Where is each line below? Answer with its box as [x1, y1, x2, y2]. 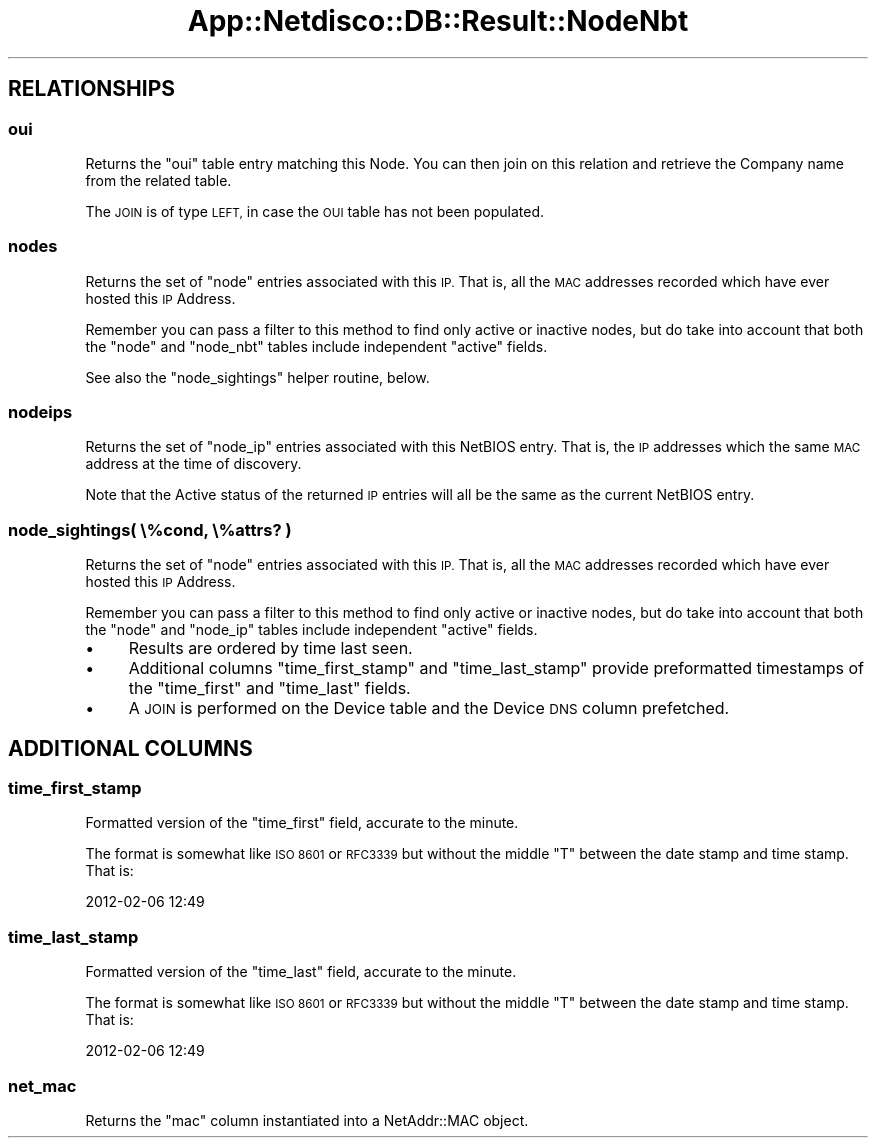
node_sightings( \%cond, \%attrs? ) [8, 519, 292, 540]
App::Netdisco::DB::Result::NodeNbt [187, 4, 689, 38]
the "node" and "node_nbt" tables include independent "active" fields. [85, 337, 548, 355]
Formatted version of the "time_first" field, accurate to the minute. [85, 814, 519, 832]
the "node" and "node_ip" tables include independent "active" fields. [85, 621, 538, 639]
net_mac [8, 1075, 77, 1096]
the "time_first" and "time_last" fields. [128, 678, 411, 699]
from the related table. [85, 171, 232, 189]
